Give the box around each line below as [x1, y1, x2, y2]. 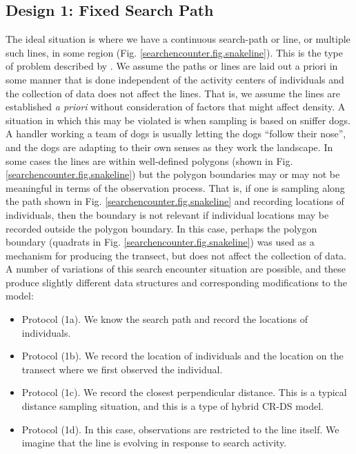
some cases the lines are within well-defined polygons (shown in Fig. [6, 153, 293, 168]
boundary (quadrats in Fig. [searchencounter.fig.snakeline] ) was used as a [6, 235, 315, 249]
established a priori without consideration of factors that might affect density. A [6, 99, 346, 114]
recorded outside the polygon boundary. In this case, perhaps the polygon [6, 221, 317, 235]
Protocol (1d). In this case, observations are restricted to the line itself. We [21, 422, 339, 436]
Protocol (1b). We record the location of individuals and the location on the [21, 348, 344, 363]
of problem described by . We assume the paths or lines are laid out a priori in [6, 59, 338, 73]
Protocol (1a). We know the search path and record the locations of [21, 312, 308, 326]
